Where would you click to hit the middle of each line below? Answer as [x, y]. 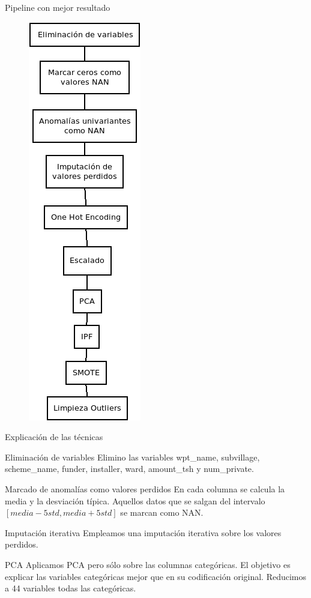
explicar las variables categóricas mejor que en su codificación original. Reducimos [156, 576]
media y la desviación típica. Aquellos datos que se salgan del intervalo [135, 500]
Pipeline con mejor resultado [58, 7]
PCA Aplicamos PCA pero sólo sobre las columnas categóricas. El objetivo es [148, 564]
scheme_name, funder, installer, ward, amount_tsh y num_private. [129, 469]
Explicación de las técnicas [54, 437]
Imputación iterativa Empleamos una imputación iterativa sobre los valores [143, 532]
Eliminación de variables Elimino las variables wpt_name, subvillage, [132, 457]
